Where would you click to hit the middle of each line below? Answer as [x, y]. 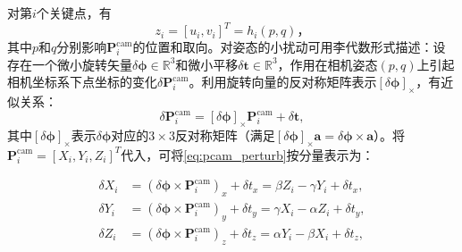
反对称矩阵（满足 [225, 134]
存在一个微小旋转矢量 [70, 64]
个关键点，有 [74, 13]
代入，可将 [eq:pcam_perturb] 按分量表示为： [248, 154]
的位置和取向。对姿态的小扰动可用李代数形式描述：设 [289, 47]
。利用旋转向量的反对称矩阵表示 [283, 82]
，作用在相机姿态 [328, 64]
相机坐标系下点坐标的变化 [82, 82]
